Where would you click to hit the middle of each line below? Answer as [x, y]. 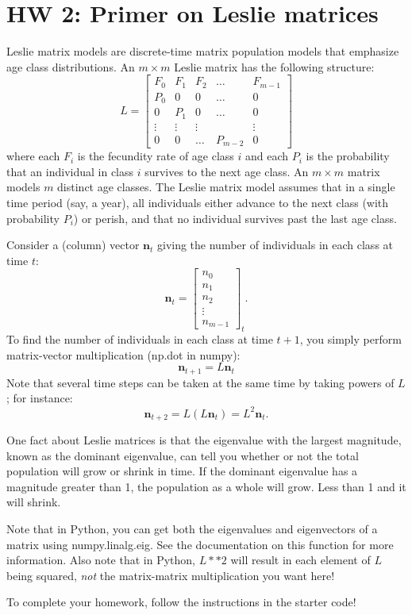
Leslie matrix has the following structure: [274, 66]
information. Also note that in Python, [101, 560]
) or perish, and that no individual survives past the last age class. [235, 218]
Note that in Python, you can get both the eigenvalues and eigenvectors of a [192, 528]
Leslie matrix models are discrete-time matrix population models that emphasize [203, 51]
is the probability [348, 156]
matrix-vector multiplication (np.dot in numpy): [123, 354]
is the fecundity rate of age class [156, 156]
